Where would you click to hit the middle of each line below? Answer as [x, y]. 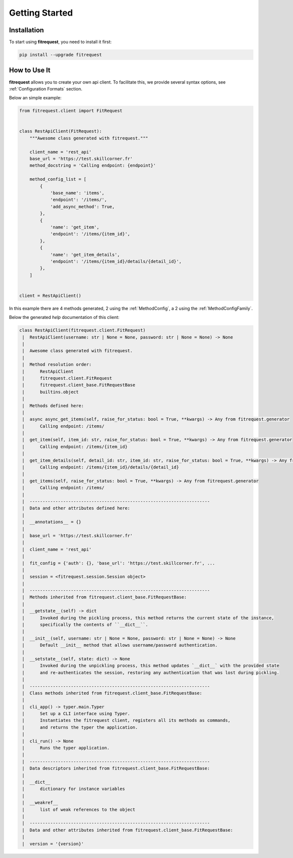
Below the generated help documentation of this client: [64, 317]
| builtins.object [51, 392]
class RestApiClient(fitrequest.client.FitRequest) [83, 330]
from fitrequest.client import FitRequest [71, 111]
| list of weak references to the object [79, 809]
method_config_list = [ [58, 179]
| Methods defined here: [53, 406]
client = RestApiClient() [50, 295]
